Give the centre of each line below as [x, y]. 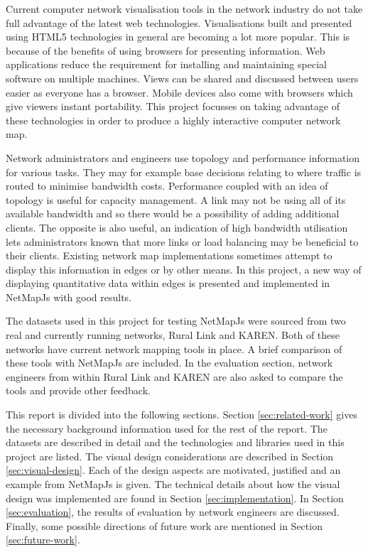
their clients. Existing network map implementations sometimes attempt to [169, 255]
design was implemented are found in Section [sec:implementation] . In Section [175, 498]
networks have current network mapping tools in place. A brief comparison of [174, 348]
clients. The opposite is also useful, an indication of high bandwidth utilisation [177, 227]
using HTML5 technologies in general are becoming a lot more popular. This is [178, 37]
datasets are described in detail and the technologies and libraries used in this [175, 442]
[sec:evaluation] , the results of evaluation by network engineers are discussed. [173, 512]
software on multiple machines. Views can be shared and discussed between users [182, 78]
